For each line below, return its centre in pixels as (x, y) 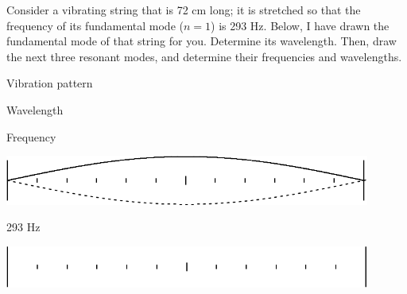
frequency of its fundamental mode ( (95, 25)
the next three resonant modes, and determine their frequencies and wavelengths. (204, 56)
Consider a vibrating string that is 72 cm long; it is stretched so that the (184, 10)
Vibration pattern (50, 83)
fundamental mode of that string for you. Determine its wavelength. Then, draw (202, 41)
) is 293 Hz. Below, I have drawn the (300, 25)
